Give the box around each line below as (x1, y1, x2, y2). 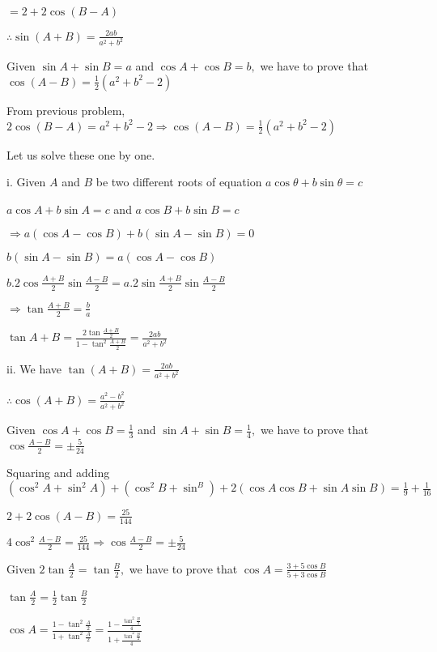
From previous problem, (6, 101, 125, 118)
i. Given (6, 173, 46, 190)
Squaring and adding (6, 463, 110, 480)
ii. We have (6, 360, 62, 377)
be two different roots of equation (95, 173, 262, 190)
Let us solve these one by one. (6, 146, 155, 163)
